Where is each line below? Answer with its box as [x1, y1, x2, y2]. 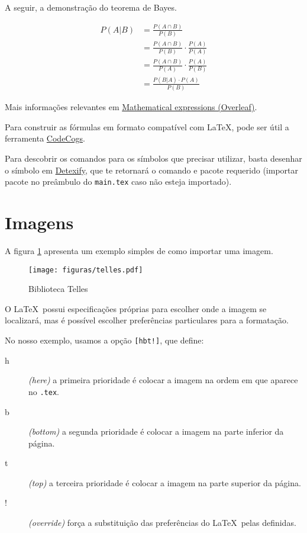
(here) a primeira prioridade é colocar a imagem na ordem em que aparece [28, 374, 298, 386]
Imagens [5, 210, 74, 235]
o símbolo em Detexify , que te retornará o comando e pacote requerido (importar [5, 163, 298, 176]
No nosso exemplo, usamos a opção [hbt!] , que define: [5, 334, 204, 346]
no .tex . [28, 385, 59, 397]
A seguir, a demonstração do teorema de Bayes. [5, 1, 177, 13]
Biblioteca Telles [28, 282, 88, 295]
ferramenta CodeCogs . [5, 132, 85, 145]
